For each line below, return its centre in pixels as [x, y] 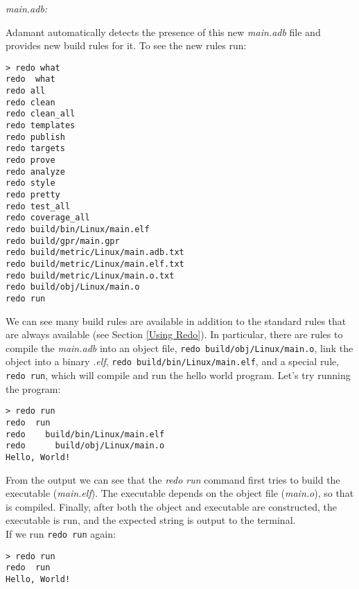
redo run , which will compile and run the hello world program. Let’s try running [178, 375]
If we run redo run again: [61, 533]
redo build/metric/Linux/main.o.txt [90, 275]
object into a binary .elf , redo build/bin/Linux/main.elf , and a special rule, [173, 361]
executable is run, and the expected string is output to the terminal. [151, 520]
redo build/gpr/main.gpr [63, 241]
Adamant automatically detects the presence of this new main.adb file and [163, 32]
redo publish [35, 137]
